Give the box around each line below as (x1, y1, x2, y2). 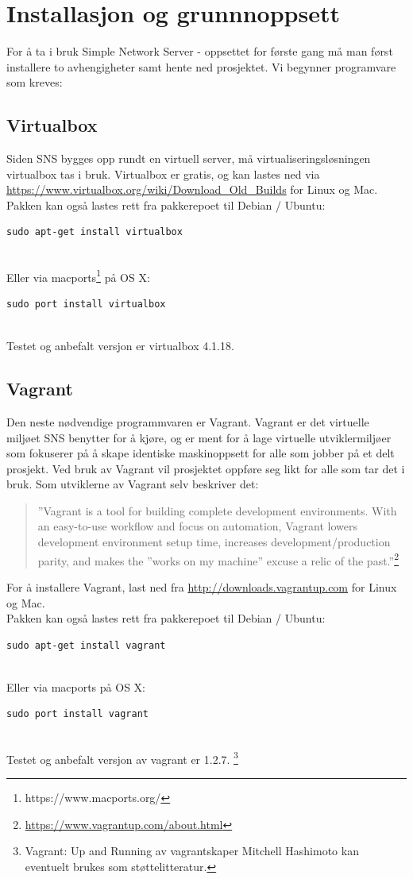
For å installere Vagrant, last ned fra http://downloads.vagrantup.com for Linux (6, 578, 397, 595)
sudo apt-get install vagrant (6, 639, 166, 651)
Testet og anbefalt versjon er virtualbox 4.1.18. (6, 337, 234, 354)
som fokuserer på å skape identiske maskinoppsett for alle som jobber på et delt (6, 445, 395, 461)
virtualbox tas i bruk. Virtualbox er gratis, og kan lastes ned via (6, 165, 320, 182)
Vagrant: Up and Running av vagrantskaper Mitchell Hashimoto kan (25, 842, 359, 859)
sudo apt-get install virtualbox (6, 226, 183, 238)
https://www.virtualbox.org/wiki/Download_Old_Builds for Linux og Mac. (6, 181, 378, 198)
